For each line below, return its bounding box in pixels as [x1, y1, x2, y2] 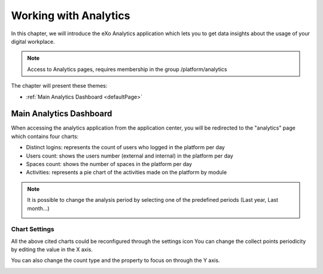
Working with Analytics [11, 9, 130, 22]
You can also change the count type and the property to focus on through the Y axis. [11, 257, 220, 264]
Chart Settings [11, 225, 55, 233]
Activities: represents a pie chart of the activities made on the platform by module [26, 169, 227, 176]
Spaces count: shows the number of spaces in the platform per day [26, 160, 193, 167]
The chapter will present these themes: [11, 82, 108, 90]
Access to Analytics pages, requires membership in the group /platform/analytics [27, 66, 227, 73]
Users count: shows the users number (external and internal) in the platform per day [26, 152, 233, 159]
